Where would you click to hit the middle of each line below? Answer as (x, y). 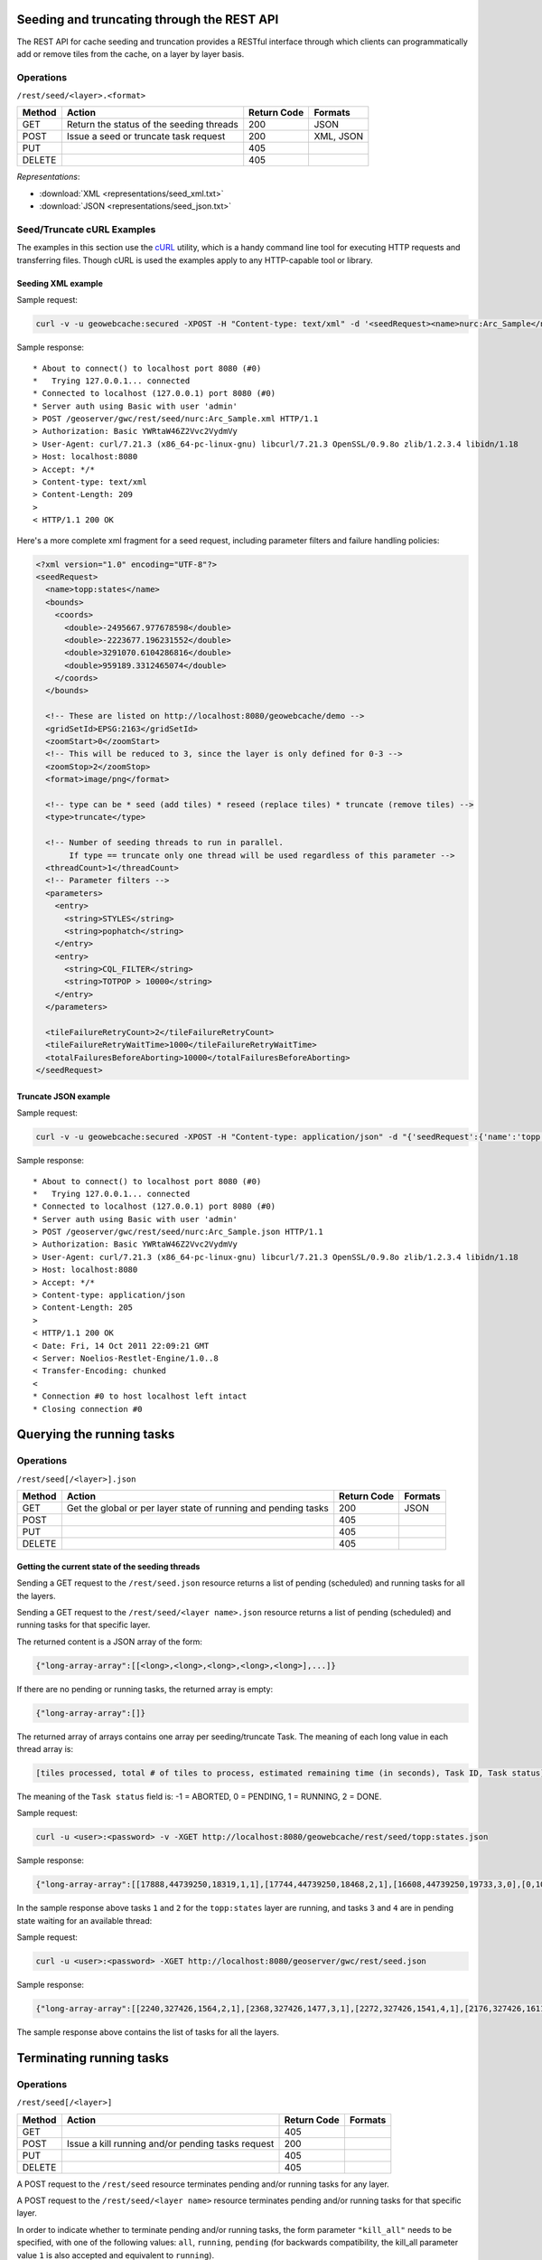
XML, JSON (339, 137)
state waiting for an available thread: (84, 1920)
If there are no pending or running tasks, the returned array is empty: (145, 1689)
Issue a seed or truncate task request (146, 137)
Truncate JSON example (63, 1096)
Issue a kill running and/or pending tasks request (170, 2143)
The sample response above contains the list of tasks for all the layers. (148, 2032)
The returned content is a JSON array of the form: (110, 1642)
